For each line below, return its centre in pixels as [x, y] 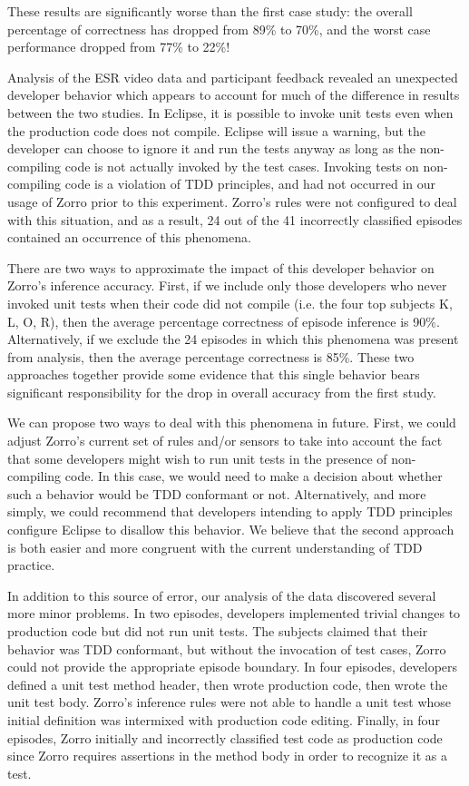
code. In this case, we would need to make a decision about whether [254, 476]
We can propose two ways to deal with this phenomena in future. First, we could [232, 422]
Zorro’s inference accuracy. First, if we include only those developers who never [227, 285]
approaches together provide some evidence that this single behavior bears [214, 374]
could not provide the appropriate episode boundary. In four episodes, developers [233, 667]
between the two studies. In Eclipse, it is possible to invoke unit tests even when [230, 112]
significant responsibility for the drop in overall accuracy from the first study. [222, 392]
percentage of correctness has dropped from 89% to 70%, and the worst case [219, 29]
